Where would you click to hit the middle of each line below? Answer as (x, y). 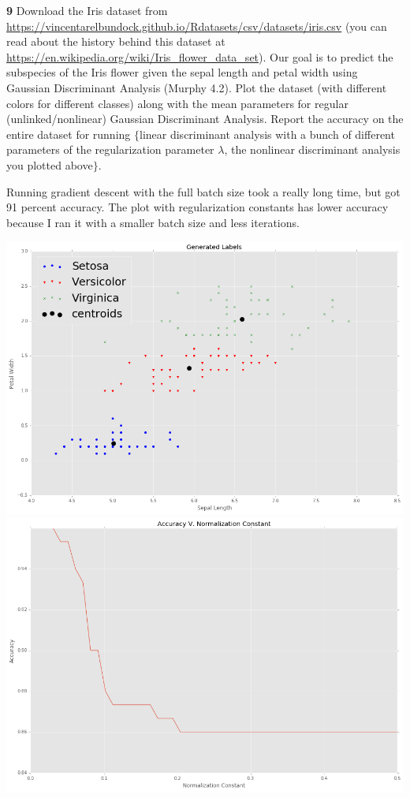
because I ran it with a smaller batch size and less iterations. (153, 222)
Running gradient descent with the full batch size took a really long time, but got (203, 191)
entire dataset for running (69, 134)
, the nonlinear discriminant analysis (312, 149)
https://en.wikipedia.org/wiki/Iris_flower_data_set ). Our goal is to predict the (200, 56)
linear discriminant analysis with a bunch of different (267, 134)
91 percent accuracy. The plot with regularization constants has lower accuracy (198, 207)
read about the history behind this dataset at (116, 41)
